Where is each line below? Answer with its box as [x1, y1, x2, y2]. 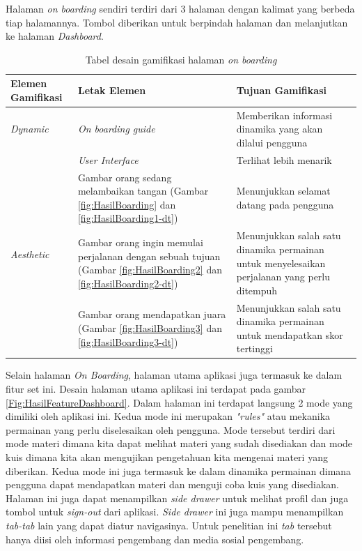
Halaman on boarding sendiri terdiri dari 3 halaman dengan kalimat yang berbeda [6, 1, 355, 15]
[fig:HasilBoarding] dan [77, 197, 176, 211]
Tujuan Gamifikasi [236, 83, 326, 98]
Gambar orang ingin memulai [77, 235, 203, 250]
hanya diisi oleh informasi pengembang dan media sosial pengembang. [6, 531, 304, 546]
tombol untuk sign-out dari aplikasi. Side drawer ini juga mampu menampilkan [6, 504, 344, 519]
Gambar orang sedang [77, 169, 172, 184]
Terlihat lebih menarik [236, 152, 332, 167]
